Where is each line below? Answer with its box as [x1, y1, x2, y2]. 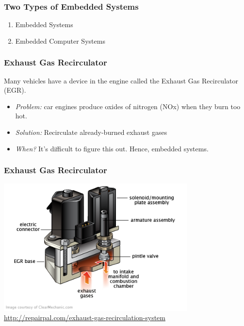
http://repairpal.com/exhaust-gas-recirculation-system [4, 312, 165, 323]
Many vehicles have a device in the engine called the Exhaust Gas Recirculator [4, 75, 238, 85]
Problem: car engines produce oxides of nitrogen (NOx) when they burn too [15, 101, 241, 111]
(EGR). [4, 85, 26, 95]
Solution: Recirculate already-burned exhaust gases [15, 127, 167, 137]
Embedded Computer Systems [15, 35, 105, 46]
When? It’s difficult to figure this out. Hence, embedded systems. [15, 143, 209, 153]
